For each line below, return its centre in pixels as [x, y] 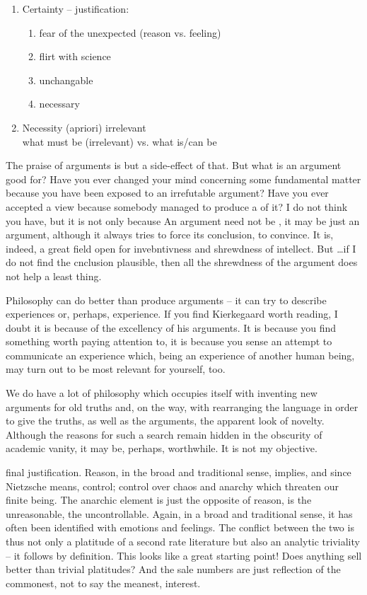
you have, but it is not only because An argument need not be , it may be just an [183, 220]
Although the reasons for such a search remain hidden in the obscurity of [164, 434]
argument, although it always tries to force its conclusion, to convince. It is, [170, 235]
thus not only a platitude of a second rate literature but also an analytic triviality [183, 541]
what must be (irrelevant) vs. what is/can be [120, 141]
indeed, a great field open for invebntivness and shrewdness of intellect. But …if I [181, 248]
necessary [59, 104]
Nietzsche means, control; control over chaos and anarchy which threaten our [172, 486]
